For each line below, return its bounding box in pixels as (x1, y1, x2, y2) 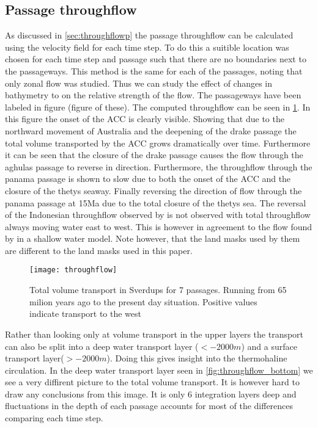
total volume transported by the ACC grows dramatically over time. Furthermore (5, 136, 311, 149)
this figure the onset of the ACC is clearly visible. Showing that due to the (5, 112, 284, 125)
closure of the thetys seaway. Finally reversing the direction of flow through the (5, 184, 302, 197)
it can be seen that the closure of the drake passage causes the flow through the (5, 148, 303, 161)
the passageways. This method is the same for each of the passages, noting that (5, 64, 303, 77)
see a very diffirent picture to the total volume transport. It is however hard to (5, 375, 300, 388)
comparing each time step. (5, 412, 103, 424)
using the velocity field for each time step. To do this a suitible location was (5, 40, 289, 53)
